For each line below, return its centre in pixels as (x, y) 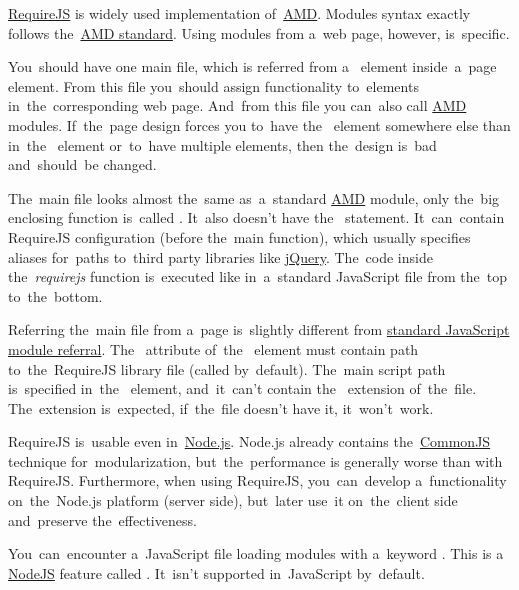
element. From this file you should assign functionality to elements (213, 85)
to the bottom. (55, 295)
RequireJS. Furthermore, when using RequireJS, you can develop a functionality (257, 480)
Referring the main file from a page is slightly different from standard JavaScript (259, 329)
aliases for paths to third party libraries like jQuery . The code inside (220, 256)
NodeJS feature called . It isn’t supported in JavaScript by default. (216, 572)
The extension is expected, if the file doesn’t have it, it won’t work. (221, 407)
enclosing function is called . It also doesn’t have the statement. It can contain (256, 217)
